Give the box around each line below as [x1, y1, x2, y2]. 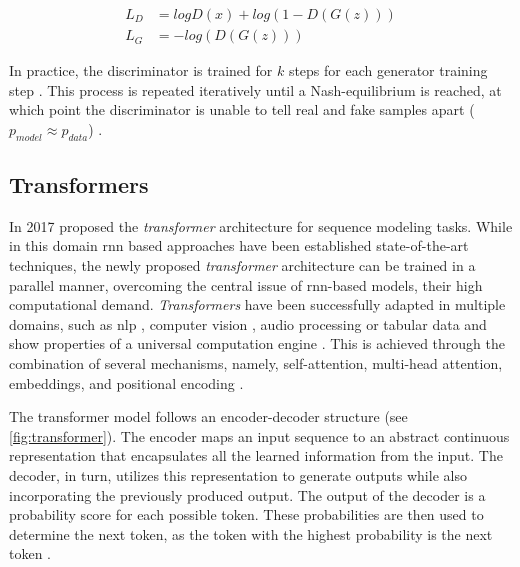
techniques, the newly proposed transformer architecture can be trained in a [9, 255, 476, 276]
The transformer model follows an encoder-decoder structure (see [9, 406, 408, 427]
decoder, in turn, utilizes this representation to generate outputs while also [9, 464, 467, 485]
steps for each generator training [288, 60, 488, 81]
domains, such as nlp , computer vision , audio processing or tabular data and [9, 313, 487, 334]
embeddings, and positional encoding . [9, 372, 244, 393]
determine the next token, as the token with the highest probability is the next [9, 523, 493, 544]
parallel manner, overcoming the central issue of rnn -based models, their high [9, 274, 483, 295]
